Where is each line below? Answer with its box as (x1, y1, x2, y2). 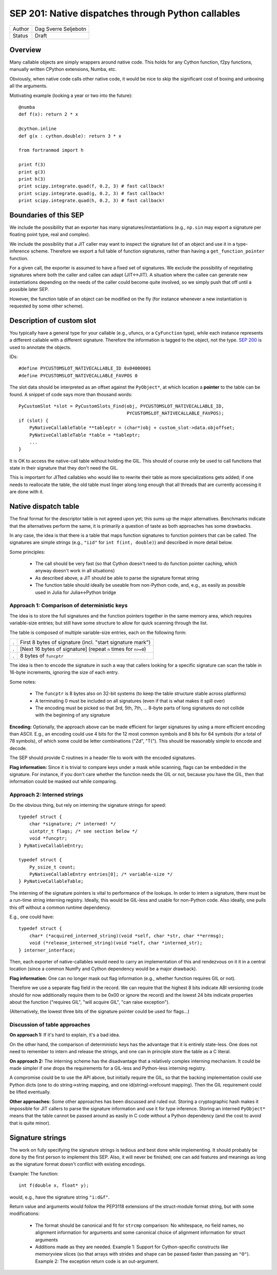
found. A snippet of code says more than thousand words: (9, 391, 133, 397)
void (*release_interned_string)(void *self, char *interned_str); (29, 940, 203, 946)
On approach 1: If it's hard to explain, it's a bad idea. (9, 1032, 121, 1038)
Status (12, 32, 28, 39)
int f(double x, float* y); (18, 1183, 89, 1188)
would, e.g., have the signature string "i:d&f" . (9, 1194, 110, 1200)
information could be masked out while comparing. (9, 778, 117, 785)
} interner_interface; (18, 947, 76, 953)
